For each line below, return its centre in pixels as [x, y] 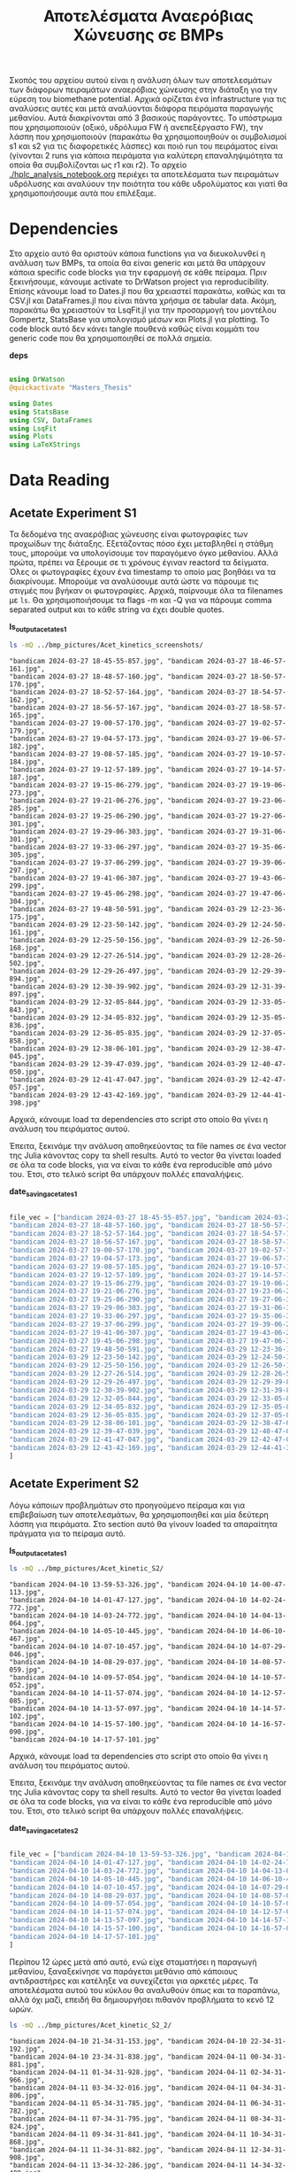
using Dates [31, 403]
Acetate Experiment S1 [73, 512]
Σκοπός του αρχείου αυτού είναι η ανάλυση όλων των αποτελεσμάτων [141, 81]
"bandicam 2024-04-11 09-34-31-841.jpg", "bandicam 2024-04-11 [128, 2134]
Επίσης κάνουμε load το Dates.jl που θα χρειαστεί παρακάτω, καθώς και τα [147, 291]
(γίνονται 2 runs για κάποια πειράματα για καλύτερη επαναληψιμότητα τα [146, 156]
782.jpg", [27, 2111]
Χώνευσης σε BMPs [148, 35]
